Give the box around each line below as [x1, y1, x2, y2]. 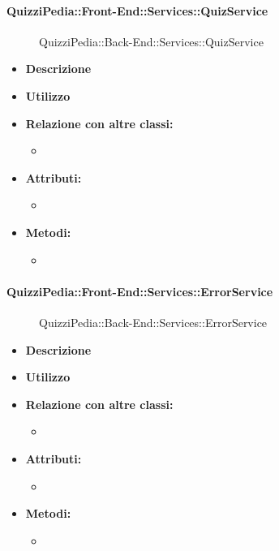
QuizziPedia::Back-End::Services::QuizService [39, 32, 264, 50]
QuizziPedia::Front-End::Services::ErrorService [6, 282, 273, 299]
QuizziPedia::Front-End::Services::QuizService [6, 2, 268, 19]
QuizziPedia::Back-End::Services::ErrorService [39, 313, 268, 330]
